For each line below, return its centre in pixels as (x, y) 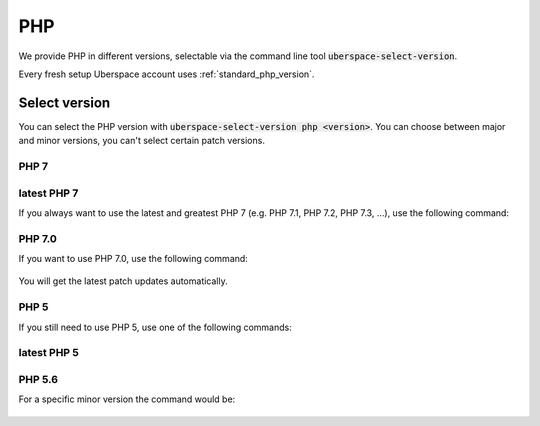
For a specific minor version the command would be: (127, 399)
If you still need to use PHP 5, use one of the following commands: (155, 327)
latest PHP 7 (48, 193)
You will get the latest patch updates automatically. (123, 281)
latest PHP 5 (49, 353)
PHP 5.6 (38, 379)
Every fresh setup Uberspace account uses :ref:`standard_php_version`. (166, 74)
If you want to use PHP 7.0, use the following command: (133, 259)
